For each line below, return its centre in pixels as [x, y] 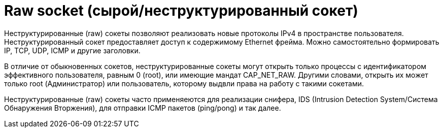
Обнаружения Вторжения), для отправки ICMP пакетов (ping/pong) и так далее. [143, 108]
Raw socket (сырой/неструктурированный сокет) [181, 11]
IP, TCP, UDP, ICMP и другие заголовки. [72, 50]
